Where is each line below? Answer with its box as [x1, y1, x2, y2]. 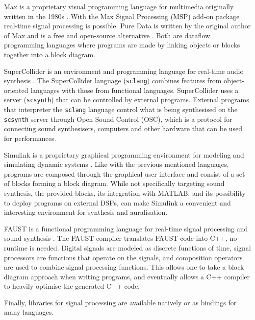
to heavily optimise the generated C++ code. [4, 281, 140, 291]
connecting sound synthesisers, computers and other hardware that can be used [4, 123, 243, 134]
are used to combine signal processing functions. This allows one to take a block [4, 262, 244, 272]
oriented [4, 85, 28, 95]
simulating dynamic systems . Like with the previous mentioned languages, [4, 159, 229, 169]
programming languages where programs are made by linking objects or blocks [4, 40, 240, 50]
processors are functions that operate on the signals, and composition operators [4, 252, 243, 262]
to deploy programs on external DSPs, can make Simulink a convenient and [4, 197, 231, 207]
